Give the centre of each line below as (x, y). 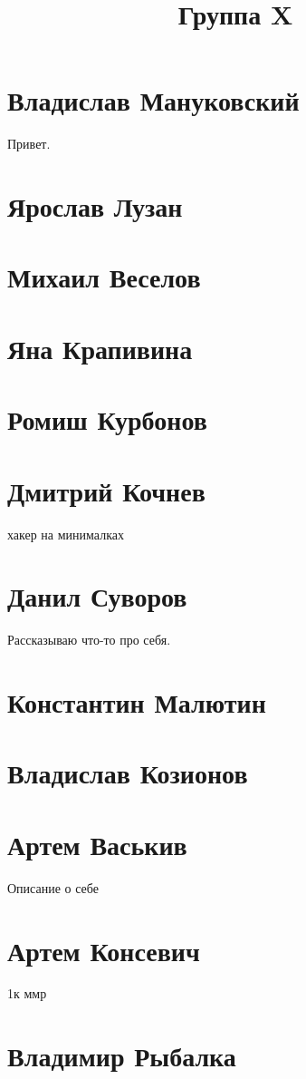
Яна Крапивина (100, 348)
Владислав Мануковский (153, 100)
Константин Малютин (137, 702)
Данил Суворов (97, 596)
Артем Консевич (104, 950)
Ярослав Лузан (95, 206)
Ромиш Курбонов (107, 419)
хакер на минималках (66, 534)
